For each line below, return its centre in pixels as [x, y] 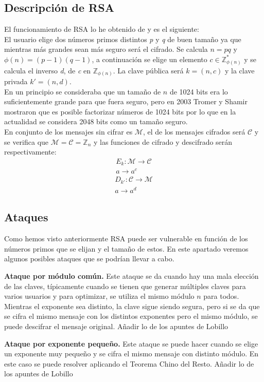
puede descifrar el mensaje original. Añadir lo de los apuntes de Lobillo [116, 326]
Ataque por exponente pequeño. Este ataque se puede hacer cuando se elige [131, 343]
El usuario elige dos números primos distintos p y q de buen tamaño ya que [123, 39]
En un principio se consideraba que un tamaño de [83, 91]
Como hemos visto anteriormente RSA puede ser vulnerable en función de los [126, 238]
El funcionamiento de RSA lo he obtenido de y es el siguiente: [102, 29]
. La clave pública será [148, 70]
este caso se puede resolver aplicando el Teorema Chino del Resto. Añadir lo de [129, 363]
